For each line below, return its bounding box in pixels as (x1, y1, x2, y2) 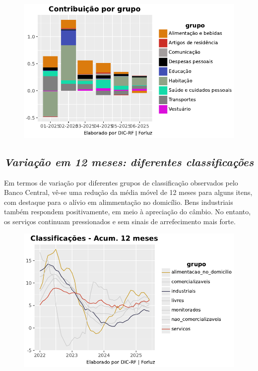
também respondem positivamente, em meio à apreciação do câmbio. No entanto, (4, 206, 251, 217)
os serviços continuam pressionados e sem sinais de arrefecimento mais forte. (4, 216, 236, 226)
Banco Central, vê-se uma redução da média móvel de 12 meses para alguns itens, (4, 187, 253, 197)
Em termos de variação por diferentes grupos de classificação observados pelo (4, 177, 238, 187)
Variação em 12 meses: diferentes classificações (4, 154, 254, 169)
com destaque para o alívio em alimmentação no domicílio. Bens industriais (4, 196, 233, 207)
